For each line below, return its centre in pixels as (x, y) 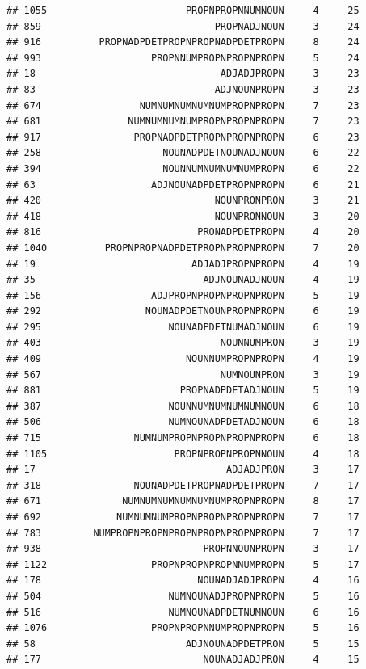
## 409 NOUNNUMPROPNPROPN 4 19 (183, 359)
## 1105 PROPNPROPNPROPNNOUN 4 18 (183, 454)
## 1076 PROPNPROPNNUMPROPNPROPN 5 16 (183, 628)
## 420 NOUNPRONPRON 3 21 (183, 201)
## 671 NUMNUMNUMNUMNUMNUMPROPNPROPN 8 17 (183, 501)
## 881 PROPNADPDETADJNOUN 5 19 (183, 391)
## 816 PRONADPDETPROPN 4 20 (183, 232)
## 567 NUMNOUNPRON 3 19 (183, 374)
